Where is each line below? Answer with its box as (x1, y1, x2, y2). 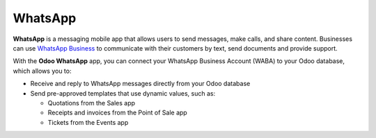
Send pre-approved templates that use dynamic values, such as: (30, 89, 216, 97)
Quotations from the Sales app (47, 98, 136, 107)
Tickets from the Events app (47, 118, 129, 126)
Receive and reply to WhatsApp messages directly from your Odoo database (30, 80, 251, 88)
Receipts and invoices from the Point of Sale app (47, 108, 187, 117)
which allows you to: (13, 67, 72, 75)
